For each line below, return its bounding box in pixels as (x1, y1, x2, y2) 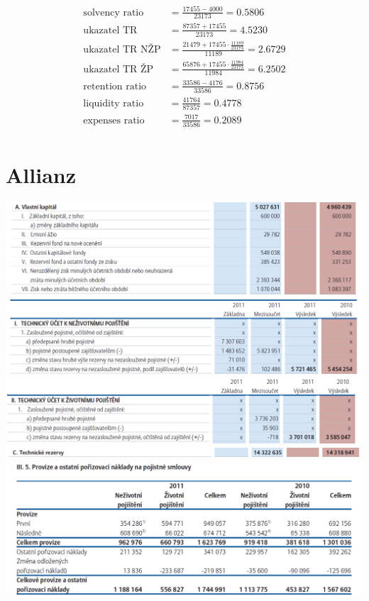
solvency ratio (83, 7, 144, 18)
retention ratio (83, 81, 147, 92)
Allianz (6, 160, 76, 189)
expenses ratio (83, 115, 145, 126)
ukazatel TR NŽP (83, 45, 161, 55)
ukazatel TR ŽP (83, 64, 154, 75)
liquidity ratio (83, 98, 144, 109)
